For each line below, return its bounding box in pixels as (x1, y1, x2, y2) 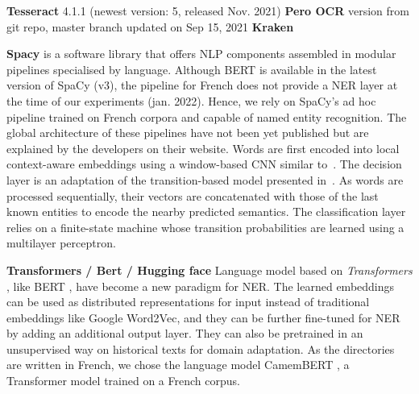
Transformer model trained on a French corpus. (6, 372, 240, 389)
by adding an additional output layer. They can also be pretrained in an (6, 325, 363, 342)
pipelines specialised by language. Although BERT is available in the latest (6, 60, 377, 77)
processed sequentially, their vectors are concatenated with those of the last (6, 187, 379, 204)
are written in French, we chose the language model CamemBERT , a (6, 356, 350, 373)
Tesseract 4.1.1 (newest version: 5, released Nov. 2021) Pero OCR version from (6, 2, 409, 19)
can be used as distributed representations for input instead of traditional (6, 293, 370, 310)
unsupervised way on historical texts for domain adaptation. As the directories (6, 340, 395, 357)
